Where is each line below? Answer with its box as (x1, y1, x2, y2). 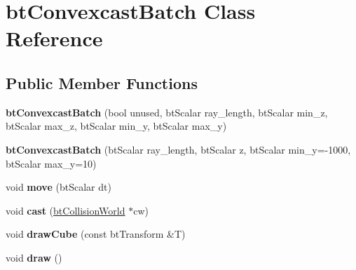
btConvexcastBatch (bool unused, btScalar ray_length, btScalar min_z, (6, 104, 328, 119)
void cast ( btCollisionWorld (6, 203, 125, 217)
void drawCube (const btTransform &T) (6, 227, 186, 241)
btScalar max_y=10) (6, 156, 97, 170)
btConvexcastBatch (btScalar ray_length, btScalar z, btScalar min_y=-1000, (6, 142, 351, 156)
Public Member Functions (6, 72, 198, 93)
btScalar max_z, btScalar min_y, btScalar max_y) (6, 119, 227, 133)
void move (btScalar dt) (6, 180, 111, 194)
